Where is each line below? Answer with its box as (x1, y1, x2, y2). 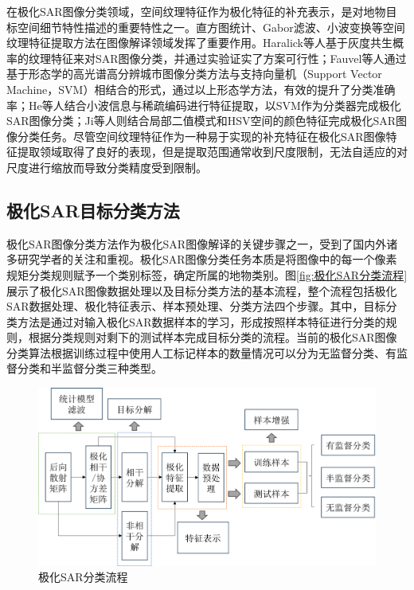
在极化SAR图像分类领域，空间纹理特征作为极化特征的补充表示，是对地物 (6, 3, 386, 19)
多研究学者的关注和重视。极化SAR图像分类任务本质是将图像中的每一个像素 (6, 251, 397, 268)
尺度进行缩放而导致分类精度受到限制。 (6, 158, 207, 175)
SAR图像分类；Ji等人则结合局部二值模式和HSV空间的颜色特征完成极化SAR (6, 112, 396, 129)
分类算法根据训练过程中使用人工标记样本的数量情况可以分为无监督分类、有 (6, 344, 396, 361)
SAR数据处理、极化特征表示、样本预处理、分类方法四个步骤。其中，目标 (6, 298, 386, 315)
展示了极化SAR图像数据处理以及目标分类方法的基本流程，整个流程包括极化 (6, 282, 397, 299)
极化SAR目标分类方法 (6, 197, 180, 222)
